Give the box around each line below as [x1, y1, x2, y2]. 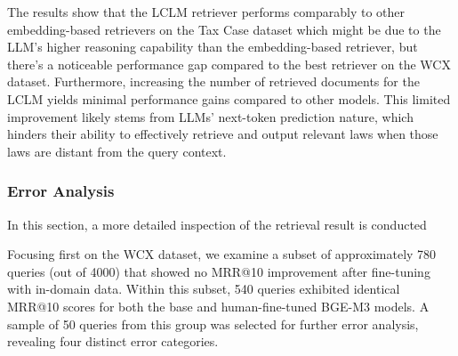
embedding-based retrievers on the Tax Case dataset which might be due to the [7, 20, 441, 38]
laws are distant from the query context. [7, 142, 227, 160]
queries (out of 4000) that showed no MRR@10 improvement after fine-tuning [7, 262, 430, 280]
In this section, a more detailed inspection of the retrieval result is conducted [7, 214, 427, 233]
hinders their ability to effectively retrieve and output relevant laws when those [7, 125, 438, 143]
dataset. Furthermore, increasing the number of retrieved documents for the [7, 72, 420, 91]
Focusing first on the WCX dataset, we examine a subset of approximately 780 [7, 245, 437, 263]
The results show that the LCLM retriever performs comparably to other [7, 3, 406, 20]
